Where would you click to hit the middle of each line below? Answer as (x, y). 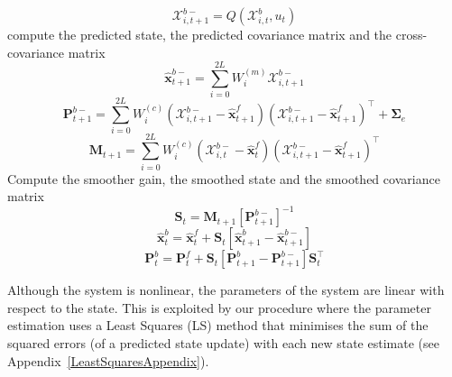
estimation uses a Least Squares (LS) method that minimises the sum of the (218, 325)
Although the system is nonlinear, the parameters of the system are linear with (226, 290)
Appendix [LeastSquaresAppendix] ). (108, 360)
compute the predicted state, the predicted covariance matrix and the (200, 34)
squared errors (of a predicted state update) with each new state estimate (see (223, 343)
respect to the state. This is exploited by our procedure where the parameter (219, 307)
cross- (411, 34)
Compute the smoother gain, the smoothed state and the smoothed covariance (224, 178)
